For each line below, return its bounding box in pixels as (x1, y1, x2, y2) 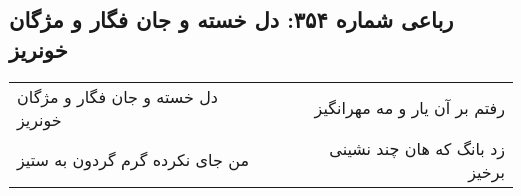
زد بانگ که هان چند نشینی (329, 136, 505, 160)
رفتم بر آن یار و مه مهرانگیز (314, 96, 505, 120)
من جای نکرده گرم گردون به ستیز (17, 148, 249, 172)
